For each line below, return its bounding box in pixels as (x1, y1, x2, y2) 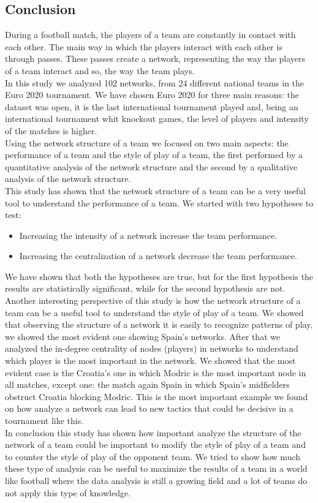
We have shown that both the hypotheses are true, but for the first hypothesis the (5, 270, 314, 282)
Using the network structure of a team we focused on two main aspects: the (5, 136, 289, 149)
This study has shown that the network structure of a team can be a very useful (5, 184, 306, 197)
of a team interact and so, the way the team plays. (5, 64, 195, 77)
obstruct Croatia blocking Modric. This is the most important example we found (5, 390, 308, 403)
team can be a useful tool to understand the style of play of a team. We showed (5, 306, 304, 319)
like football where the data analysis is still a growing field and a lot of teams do (5, 474, 308, 486)
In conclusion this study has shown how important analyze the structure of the (5, 426, 301, 439)
